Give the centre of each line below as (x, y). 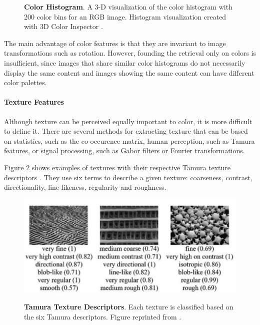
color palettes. (25, 82)
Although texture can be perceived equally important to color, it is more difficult (128, 121)
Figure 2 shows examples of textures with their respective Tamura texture (117, 167)
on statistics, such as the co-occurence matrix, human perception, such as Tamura (129, 140)
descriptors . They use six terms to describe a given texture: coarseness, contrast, (128, 177)
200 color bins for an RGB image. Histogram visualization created (125, 16)
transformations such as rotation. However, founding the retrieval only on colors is (130, 53)
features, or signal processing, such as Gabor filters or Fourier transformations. (124, 150)
